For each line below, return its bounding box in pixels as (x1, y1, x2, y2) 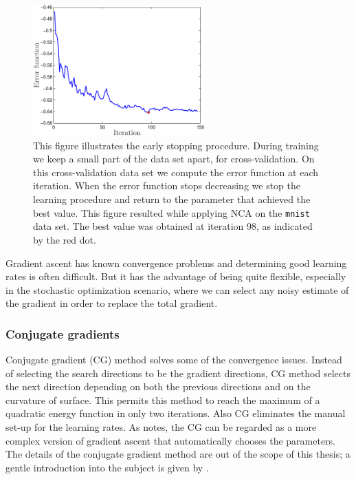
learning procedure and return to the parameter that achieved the (33, 192, 311, 206)
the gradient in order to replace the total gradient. (5, 296, 218, 310)
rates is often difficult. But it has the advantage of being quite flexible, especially (5, 269, 346, 284)
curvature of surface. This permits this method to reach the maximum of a (5, 392, 320, 407)
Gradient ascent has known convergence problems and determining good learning (5, 255, 347, 270)
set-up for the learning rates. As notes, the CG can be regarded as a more (5, 420, 317, 434)
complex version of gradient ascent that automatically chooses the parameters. (5, 433, 336, 447)
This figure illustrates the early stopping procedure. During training (33, 138, 319, 152)
